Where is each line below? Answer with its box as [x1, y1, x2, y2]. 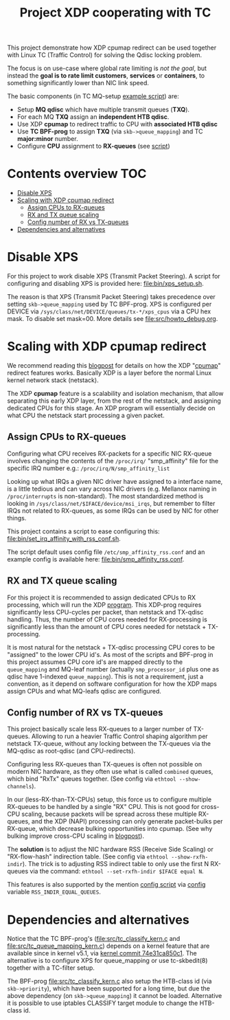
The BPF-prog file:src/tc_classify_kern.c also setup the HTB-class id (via [7, 977, 212, 986]
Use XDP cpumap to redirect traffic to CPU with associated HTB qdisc [16, 120, 218, 129]
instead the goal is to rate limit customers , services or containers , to [7, 71, 205, 80]
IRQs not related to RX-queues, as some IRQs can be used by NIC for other [7, 507, 219, 515]
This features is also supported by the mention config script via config [7, 880, 206, 889]
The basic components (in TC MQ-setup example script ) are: [7, 92, 180, 100]
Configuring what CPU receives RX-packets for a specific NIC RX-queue [7, 449, 212, 458]
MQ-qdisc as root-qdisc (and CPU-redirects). [7, 747, 136, 755]
